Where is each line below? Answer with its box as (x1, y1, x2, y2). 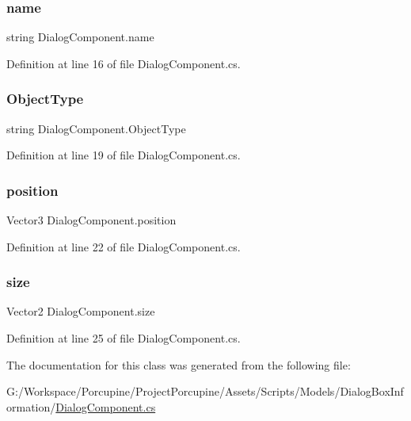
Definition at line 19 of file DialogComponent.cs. (6, 147, 241, 163)
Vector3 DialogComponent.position (6, 212, 177, 228)
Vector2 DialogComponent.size (6, 303, 155, 320)
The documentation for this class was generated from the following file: (6, 356, 351, 373)
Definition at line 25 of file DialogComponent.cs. (6, 330, 241, 346)
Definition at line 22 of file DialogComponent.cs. (6, 238, 241, 255)
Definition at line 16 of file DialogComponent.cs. (6, 55, 241, 71)
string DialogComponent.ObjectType (6, 120, 186, 136)
